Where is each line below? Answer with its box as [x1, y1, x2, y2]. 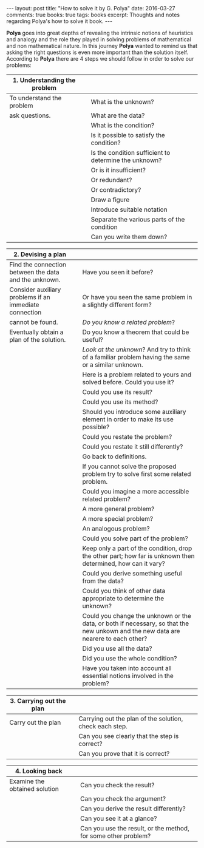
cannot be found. [9, 318, 58, 326]
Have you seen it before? [82, 268, 154, 276]
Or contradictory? [90, 186, 141, 194]
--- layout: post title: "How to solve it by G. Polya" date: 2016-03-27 [6, 5, 175, 12]
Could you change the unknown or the [82, 612, 191, 620]
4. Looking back [15, 767, 63, 775]
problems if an [9, 293, 50, 301]
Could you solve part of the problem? [82, 534, 188, 543]
